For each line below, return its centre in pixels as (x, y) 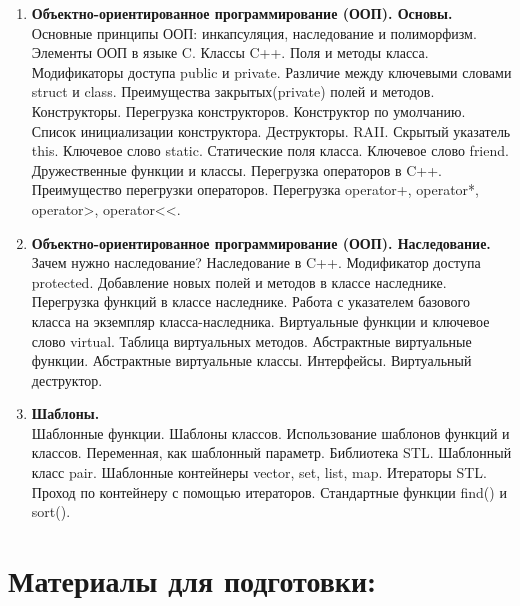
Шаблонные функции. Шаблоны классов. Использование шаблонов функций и (270, 432)
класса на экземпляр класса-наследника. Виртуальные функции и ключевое (260, 320)
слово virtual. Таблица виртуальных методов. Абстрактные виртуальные (251, 340)
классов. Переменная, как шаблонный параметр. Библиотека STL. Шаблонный (271, 452)
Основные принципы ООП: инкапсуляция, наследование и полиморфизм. (254, 32)
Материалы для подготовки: (192, 580)
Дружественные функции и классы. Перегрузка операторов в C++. (236, 169)
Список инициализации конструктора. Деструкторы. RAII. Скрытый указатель (271, 130)
